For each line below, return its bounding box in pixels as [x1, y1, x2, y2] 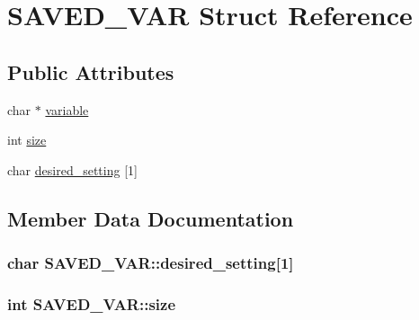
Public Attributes [7, 58, 174, 85]
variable [45, 100, 89, 119]
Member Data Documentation [7, 204, 294, 232]
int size [7, 130, 47, 149]
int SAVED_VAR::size [7, 292, 176, 315]
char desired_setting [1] [7, 160, 138, 179]
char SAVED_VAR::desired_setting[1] [7, 252, 294, 274]
